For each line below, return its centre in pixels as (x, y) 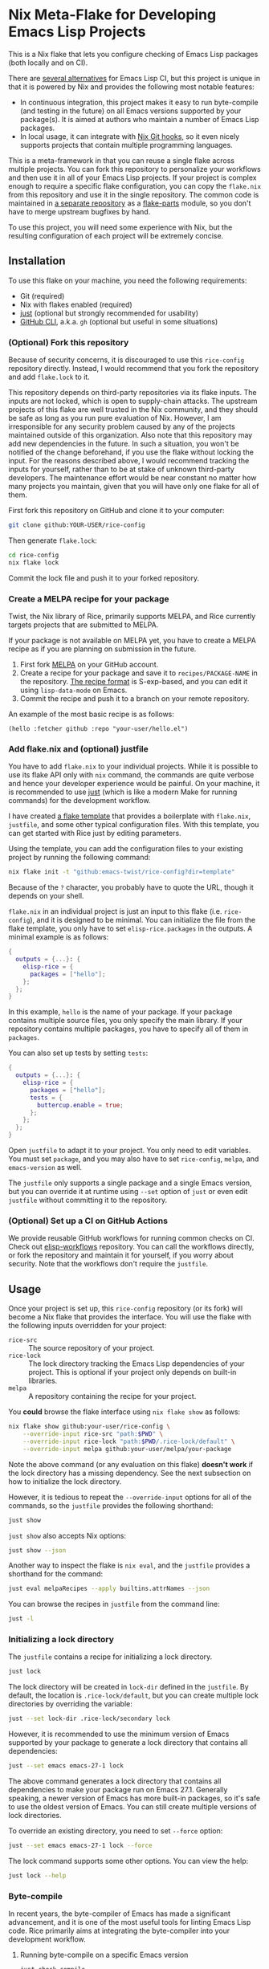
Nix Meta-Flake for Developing (112, 15)
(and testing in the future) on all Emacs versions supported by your (130, 111)
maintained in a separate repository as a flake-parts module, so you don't (130, 203)
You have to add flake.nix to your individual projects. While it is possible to (133, 766)
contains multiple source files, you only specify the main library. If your (125, 1021)
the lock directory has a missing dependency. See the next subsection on (130, 1473)
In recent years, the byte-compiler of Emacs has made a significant (120, 1914)
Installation (37, 261)
